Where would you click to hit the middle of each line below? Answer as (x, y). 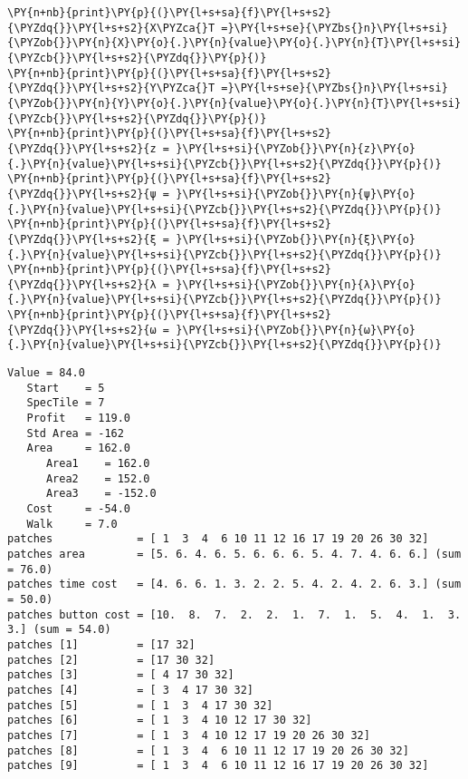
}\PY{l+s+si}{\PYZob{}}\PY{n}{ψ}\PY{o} (296, 194)
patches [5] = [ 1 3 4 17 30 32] (140, 705)
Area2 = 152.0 (98, 478)
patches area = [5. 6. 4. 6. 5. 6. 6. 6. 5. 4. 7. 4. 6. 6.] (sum (234, 554)
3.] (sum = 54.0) (59, 630)
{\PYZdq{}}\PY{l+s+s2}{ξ (82, 239)
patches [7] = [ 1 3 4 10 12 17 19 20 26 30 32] (189, 735)
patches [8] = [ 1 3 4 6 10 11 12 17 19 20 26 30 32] (208, 750)
